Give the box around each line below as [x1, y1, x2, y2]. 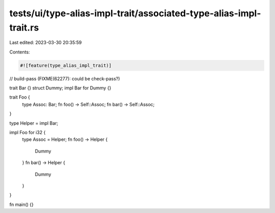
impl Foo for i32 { [9, 130, 46, 136]
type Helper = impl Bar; [9, 120, 59, 126]
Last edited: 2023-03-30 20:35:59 [9, 40, 82, 46]
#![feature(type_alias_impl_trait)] [20, 63, 112, 68]
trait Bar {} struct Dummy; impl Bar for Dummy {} [9, 85, 112, 91]
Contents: [9, 49, 30, 55]
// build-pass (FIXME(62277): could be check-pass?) [9, 75, 120, 81]
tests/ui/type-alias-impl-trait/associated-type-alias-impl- [9, 8, 261, 19]
